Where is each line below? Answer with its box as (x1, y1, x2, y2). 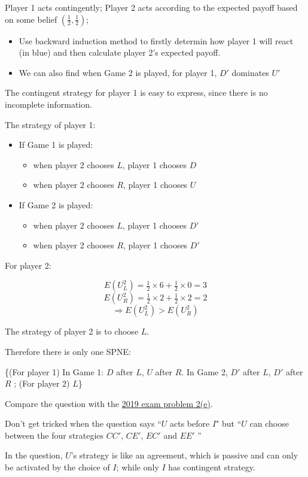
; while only (116, 461, 159, 473)
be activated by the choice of (5, 461, 110, 473)
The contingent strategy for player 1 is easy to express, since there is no (5, 86, 268, 99)
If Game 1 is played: (19, 138, 93, 151)
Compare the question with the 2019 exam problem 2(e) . (5, 397, 213, 409)
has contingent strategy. (168, 461, 255, 473)
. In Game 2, (181, 365, 228, 378)
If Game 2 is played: (19, 198, 93, 211)
